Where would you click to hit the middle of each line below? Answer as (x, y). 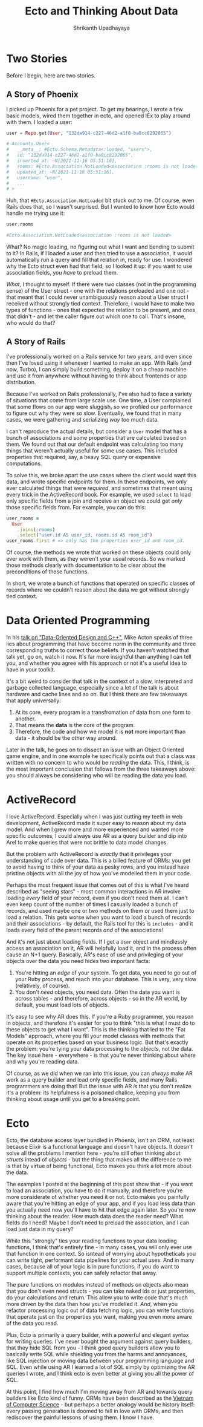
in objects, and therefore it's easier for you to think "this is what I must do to (101, 1023)
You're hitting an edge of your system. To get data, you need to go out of (106, 973)
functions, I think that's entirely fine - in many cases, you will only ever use (99, 1247)
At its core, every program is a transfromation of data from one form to (103, 713)
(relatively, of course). (42, 986)
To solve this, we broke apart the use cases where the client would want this (101, 475)
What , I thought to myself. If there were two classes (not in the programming (101, 284)
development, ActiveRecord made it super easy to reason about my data (96, 823)
